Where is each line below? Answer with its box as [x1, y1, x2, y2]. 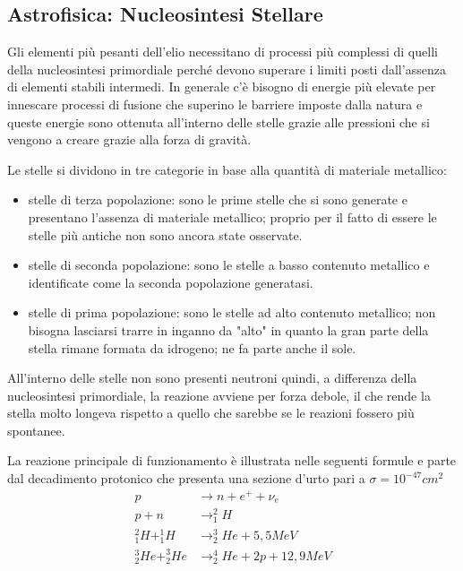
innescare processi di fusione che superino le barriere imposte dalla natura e [7, 94, 423, 113]
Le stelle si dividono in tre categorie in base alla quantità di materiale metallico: [7, 160, 447, 178]
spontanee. [7, 420, 65, 439]
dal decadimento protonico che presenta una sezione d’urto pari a [7, 469, 365, 488]
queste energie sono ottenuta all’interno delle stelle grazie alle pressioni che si [7, 112, 430, 131]
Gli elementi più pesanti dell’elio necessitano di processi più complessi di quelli [7, 42, 438, 61]
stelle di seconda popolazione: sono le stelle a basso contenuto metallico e [28, 255, 430, 274]
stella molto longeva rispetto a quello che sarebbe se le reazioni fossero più [7, 403, 415, 422]
